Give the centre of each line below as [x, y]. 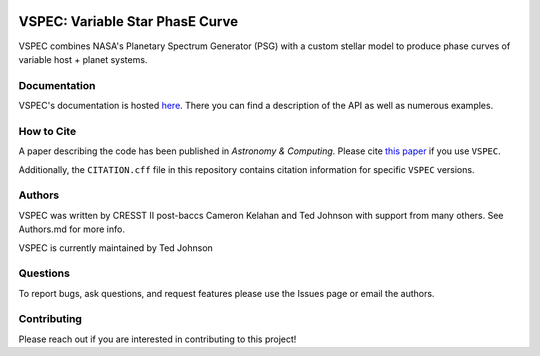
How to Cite [47, 131]
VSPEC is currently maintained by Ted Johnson [116, 247]
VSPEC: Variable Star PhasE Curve [128, 21]
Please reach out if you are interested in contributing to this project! [157, 339]
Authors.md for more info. [71, 229]
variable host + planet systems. [83, 59]
